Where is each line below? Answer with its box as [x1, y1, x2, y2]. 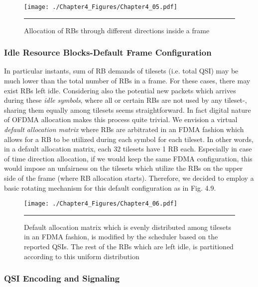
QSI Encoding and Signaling [4, 272, 120, 285]
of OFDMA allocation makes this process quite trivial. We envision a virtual [4, 114, 238, 125]
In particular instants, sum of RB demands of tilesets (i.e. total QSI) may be [4, 66, 239, 76]
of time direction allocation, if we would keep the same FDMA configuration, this [4, 153, 253, 163]
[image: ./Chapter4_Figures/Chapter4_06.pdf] [24, 200, 177, 208]
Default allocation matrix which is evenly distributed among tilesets [24, 221, 231, 232]
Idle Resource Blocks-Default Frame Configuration [4, 46, 212, 59]
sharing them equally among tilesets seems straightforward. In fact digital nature [4, 104, 251, 115]
